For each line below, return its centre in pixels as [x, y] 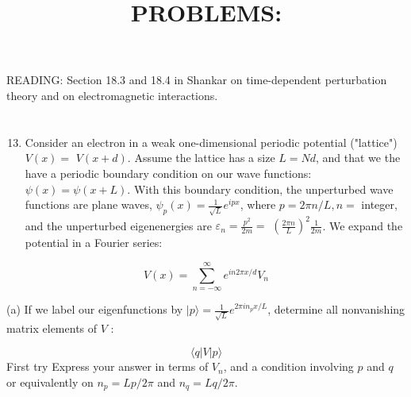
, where [258, 204]
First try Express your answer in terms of [108, 366]
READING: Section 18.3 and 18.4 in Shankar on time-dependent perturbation [197, 80]
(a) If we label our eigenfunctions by [95, 309]
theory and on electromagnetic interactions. [112, 95]
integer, [379, 204]
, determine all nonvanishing [336, 309]
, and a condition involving [288, 366]
